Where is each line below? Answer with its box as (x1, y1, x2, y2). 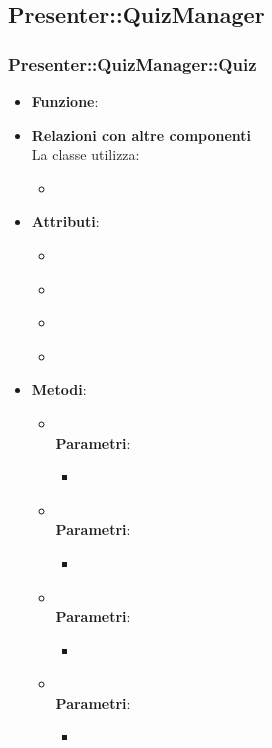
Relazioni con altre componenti (31, 124, 252, 145)
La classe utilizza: (31, 144, 140, 165)
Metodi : (31, 379, 87, 400)
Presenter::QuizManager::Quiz (8, 51, 257, 76)
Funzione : (31, 91, 99, 111)
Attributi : (31, 211, 100, 232)
